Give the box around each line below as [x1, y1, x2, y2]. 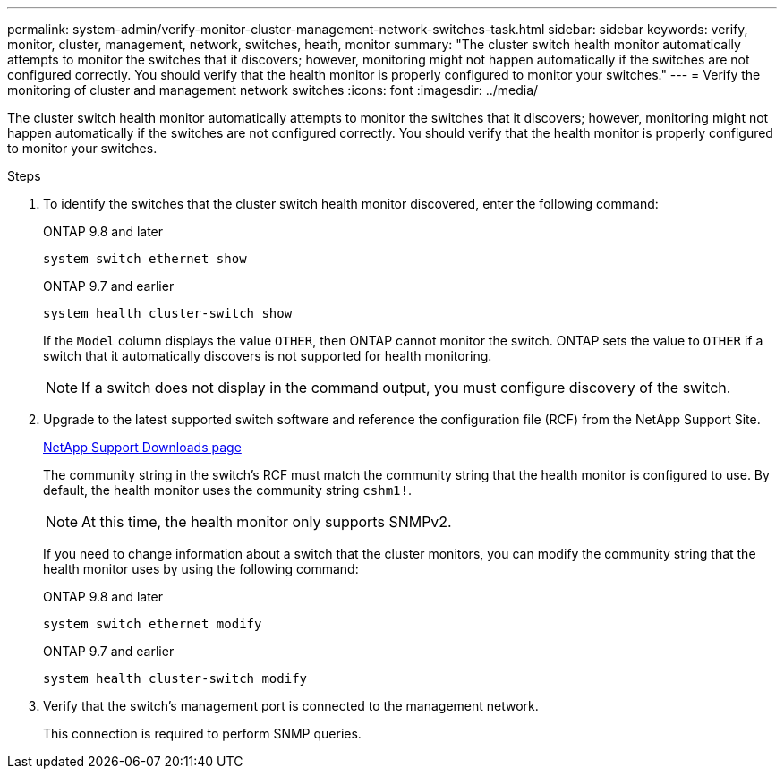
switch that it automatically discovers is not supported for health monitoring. [43, 348, 492, 363]
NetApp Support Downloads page [43, 439, 242, 455]
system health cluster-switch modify [43, 671, 308, 686]
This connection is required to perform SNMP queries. [43, 726, 362, 741]
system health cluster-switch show [43, 306, 293, 320]
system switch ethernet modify [43, 617, 262, 631]
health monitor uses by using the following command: [43, 561, 359, 576]
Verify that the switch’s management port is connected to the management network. [43, 698, 539, 713]
